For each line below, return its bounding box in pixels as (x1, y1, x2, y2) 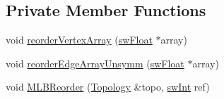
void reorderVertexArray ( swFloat (6, 32, 153, 47)
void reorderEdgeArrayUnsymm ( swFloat (6, 55, 184, 70)
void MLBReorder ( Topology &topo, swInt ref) (6, 79, 210, 94)
